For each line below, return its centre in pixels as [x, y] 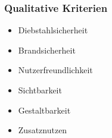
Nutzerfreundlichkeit [55, 70]
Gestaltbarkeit [44, 110]
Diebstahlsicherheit [53, 30]
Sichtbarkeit [40, 90]
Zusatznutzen [43, 130]
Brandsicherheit [47, 50]
